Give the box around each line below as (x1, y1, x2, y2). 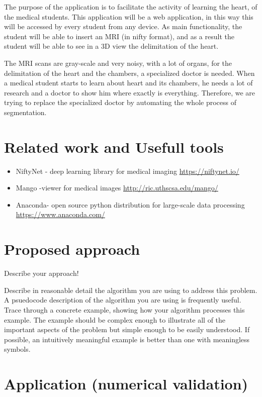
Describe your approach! (4, 268, 79, 278)
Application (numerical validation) (4, 373, 248, 394)
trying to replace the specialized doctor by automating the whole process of (4, 97, 236, 108)
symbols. (4, 344, 31, 354)
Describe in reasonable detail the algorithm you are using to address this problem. (4, 284, 257, 295)
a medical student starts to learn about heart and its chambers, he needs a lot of (4, 77, 253, 88)
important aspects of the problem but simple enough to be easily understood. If (4, 324, 250, 335)
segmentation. (4, 107, 47, 117)
